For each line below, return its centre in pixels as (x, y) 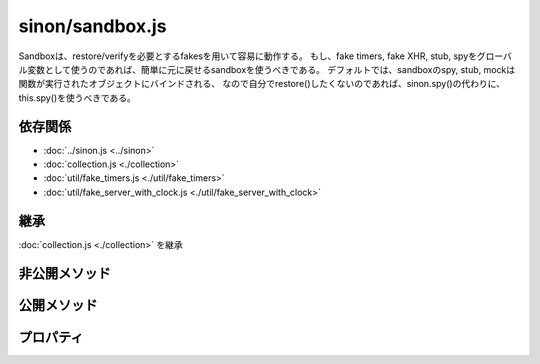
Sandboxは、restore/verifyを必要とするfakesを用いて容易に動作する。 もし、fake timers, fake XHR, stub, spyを (247, 56)
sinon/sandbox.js (92, 26)
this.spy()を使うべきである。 (77, 97)
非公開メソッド (64, 273)
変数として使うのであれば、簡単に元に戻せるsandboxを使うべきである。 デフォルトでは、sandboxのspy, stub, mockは (271, 69)
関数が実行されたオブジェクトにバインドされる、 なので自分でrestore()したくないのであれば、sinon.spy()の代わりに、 (261, 84)
